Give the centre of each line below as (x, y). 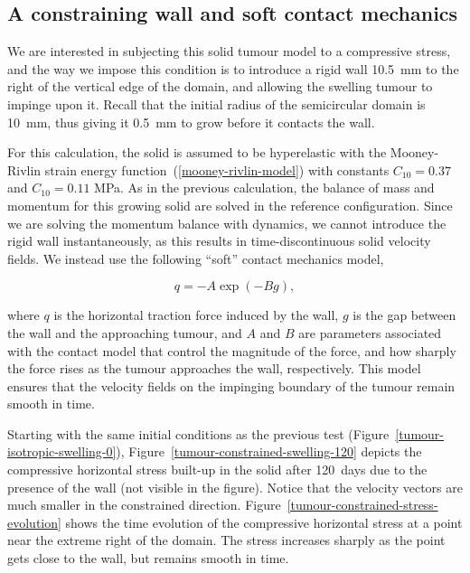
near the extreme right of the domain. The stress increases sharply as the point (226, 540)
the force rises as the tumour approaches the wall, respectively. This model (214, 368)
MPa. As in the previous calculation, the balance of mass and (264, 188)
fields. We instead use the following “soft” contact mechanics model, (196, 258)
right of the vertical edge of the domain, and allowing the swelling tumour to (220, 86)
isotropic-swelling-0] (62, 451)
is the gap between (404, 315)
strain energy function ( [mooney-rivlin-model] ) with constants (217, 169)
